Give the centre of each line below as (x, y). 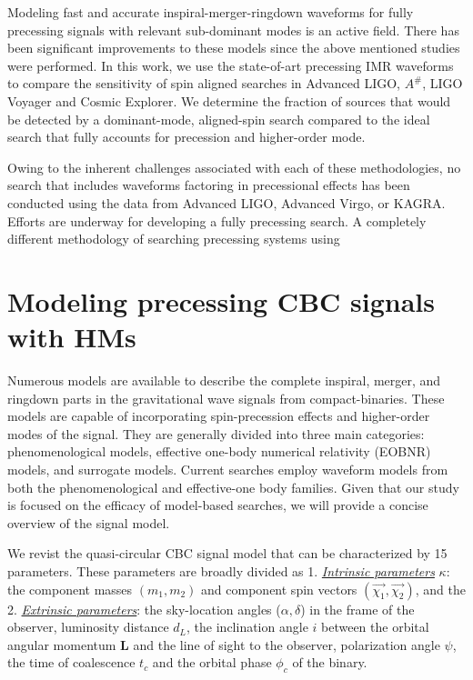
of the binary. (330, 662)
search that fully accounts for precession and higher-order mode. (186, 137)
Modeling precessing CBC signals (221, 300)
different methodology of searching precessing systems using (174, 239)
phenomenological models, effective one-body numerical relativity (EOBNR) (219, 451)
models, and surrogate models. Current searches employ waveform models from (228, 469)
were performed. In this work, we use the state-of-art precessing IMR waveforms (231, 65)
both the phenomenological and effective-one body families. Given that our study (233, 487)
